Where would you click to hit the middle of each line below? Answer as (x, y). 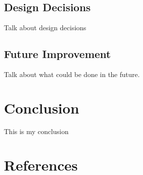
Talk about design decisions (45, 28)
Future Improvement (57, 54)
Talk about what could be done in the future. (72, 74)
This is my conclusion (36, 131)
